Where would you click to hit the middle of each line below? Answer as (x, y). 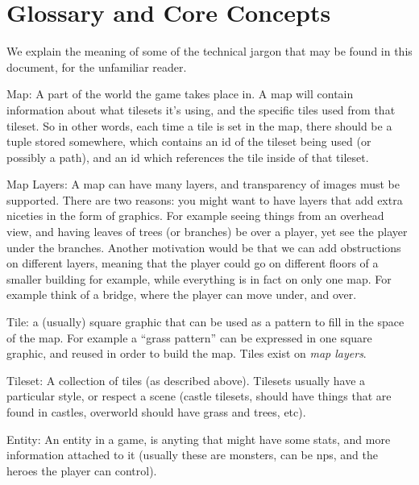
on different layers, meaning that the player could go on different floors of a (193, 263)
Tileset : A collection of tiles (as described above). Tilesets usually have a (186, 380)
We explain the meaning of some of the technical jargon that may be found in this (209, 51)
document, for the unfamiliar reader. (97, 66)
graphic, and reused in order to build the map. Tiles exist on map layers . (187, 353)
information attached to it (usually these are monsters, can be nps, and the (192, 455)
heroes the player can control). (82, 470)
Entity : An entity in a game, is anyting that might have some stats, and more (199, 439)
